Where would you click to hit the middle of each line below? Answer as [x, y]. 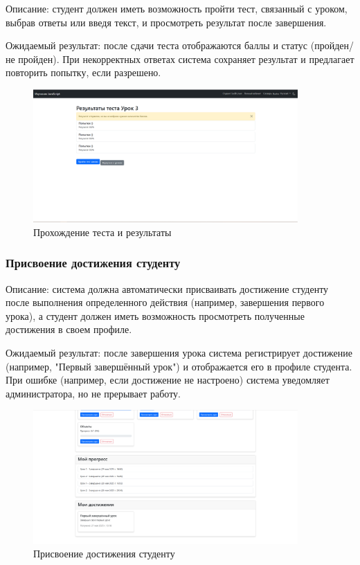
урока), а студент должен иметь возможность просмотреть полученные [155, 315]
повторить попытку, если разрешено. [83, 72]
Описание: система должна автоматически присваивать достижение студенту [167, 288]
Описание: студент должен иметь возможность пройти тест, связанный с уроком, [177, 8]
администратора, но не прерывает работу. [93, 393]
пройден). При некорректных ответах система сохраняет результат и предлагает [186, 59]
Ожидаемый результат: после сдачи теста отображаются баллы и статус [157, 45]
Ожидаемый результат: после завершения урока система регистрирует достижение [179, 353]
